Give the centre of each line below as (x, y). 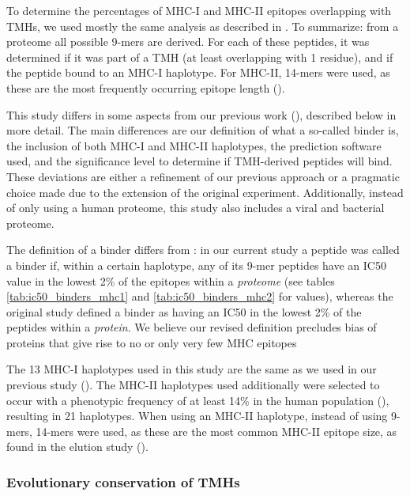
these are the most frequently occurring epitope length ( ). (146, 87)
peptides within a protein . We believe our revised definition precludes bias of (192, 327)
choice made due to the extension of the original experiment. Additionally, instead (205, 192)
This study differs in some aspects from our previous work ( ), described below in (201, 114)
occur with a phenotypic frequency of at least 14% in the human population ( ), (198, 400)
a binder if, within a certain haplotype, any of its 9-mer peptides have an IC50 (196, 265)
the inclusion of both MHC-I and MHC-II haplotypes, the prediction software (194, 145)
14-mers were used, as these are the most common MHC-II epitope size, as (216, 431)
